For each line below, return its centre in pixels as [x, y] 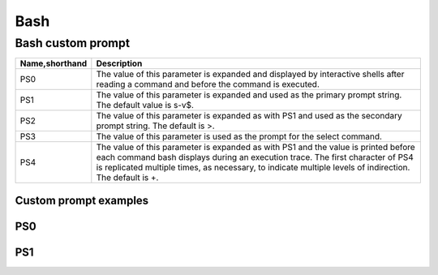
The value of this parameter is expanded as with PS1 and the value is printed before [255, 148]
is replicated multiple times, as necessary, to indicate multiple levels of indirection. [253, 168]
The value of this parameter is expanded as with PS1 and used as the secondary [249, 116]
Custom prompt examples [82, 200]
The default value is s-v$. [145, 105]
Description [119, 63]
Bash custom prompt [72, 43]
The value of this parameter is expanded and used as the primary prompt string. [249, 95]
